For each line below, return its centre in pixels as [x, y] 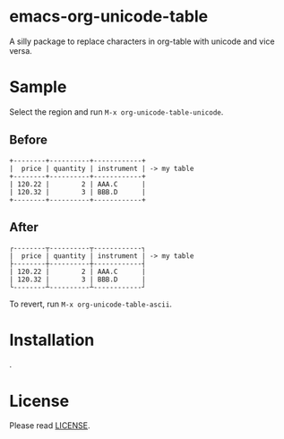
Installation [52, 340]
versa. [21, 50]
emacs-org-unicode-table [109, 17]
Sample [38, 87]
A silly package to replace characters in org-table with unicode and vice [142, 41]
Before [28, 140]
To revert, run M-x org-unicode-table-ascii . [91, 304]
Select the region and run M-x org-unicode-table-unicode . [116, 112]
